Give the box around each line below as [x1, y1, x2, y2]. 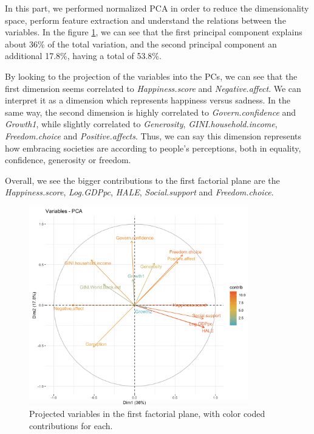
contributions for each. [29, 419, 113, 432]
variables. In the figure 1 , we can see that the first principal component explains [5, 26, 302, 38]
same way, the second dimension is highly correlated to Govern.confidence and [5, 105, 296, 118]
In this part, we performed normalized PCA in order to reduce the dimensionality [5, 2, 309, 14]
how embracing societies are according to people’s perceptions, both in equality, [5, 141, 301, 154]
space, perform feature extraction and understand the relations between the [5, 13, 286, 26]
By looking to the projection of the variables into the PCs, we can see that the [5, 69, 298, 82]
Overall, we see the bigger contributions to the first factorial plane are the [5, 173, 280, 186]
